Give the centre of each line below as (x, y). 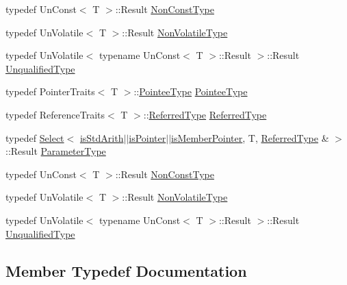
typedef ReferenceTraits (55, 114)
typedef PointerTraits (50, 91)
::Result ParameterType (56, 151)
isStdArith (102, 137)
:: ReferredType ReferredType (205, 114)
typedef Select (35, 137)
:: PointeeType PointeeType (191, 91)
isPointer (147, 137)
